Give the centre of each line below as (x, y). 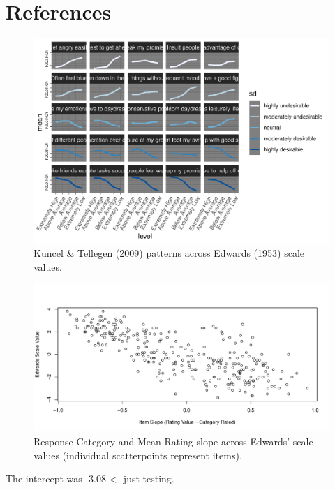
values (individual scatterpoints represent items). (138, 455)
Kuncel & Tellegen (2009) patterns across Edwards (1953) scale (169, 253)
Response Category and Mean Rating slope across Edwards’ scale (173, 441)
